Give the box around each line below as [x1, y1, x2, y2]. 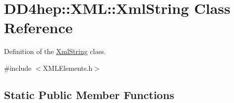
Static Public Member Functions [4, 87, 175, 102]
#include [4, 62, 32, 73]
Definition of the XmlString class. [4, 46, 106, 56]
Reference [4, 17, 73, 38]
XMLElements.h [43, 62, 93, 73]
